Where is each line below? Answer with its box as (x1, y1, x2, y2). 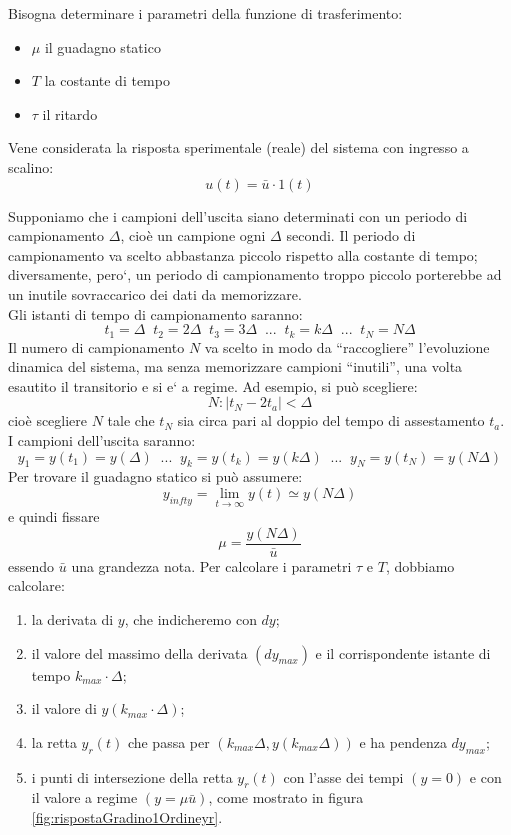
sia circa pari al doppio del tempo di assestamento (177, 410, 485, 431)
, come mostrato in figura (208, 787, 364, 808)
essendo (8, 555, 55, 576)
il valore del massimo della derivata (31, 642, 248, 663)
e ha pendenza (359, 731, 447, 752)
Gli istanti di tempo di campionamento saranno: (8, 303, 303, 324)
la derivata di (31, 609, 114, 629)
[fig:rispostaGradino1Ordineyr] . (31, 806, 223, 827)
